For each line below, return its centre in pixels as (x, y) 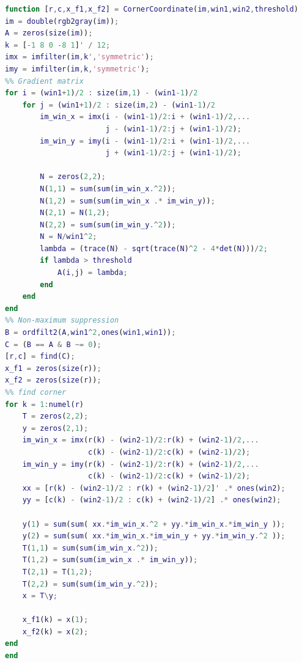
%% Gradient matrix (44, 81)
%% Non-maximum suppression (62, 321)
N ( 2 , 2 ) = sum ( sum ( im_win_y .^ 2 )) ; (108, 225)
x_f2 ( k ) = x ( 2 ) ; (55, 632)
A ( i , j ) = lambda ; (92, 273)
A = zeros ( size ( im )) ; (49, 33)
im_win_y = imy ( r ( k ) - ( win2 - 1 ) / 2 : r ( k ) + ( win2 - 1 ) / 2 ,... (141, 464)
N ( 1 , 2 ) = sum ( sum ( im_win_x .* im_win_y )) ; (127, 201)
